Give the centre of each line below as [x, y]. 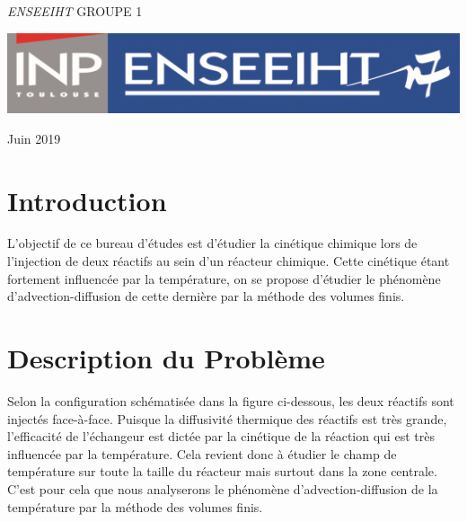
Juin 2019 [34, 138]
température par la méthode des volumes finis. [135, 506]
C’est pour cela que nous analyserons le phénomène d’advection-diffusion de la [223, 488]
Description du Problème [166, 358]
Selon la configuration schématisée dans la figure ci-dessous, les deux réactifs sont [231, 400]
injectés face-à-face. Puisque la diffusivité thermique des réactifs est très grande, [227, 418]
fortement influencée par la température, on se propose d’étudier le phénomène [224, 278]
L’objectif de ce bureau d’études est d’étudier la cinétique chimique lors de [212, 243]
